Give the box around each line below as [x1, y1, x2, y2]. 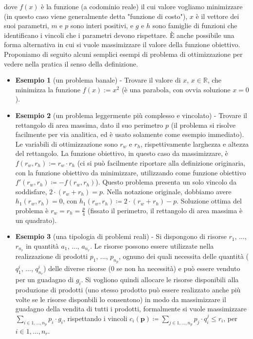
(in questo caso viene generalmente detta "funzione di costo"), [4, 11, 188, 21]
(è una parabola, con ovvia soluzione [122, 84, 231, 94]
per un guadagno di [15, 274, 74, 285]
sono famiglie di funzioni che [152, 20, 237, 31]
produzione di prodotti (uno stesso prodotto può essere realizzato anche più [15, 284, 241, 294]
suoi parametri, [4, 20, 49, 31]
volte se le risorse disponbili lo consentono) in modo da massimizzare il [15, 294, 226, 304]
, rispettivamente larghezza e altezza [140, 138, 249, 149]
